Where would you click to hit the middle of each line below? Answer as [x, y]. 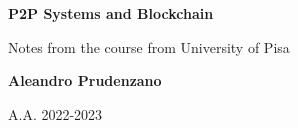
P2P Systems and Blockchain [111, 13]
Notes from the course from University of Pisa [149, 46]
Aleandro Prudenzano [85, 80]
